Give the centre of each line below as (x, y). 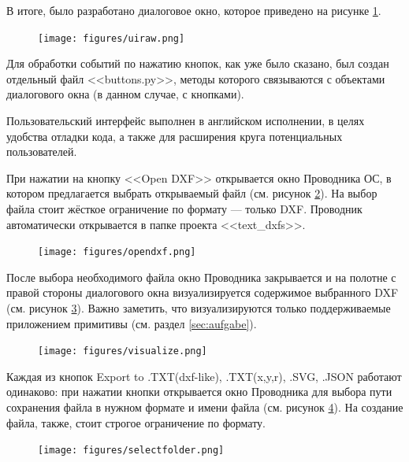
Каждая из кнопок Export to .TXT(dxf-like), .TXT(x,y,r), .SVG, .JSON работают (204, 376)
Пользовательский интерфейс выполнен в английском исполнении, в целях (186, 121)
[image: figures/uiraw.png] (112, 38)
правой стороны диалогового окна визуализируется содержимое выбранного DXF (203, 292)
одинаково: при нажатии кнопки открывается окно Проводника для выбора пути (199, 392)
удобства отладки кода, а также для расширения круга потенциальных (175, 136)
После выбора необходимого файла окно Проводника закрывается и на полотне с (201, 277)
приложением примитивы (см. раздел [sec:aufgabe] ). (132, 323)
